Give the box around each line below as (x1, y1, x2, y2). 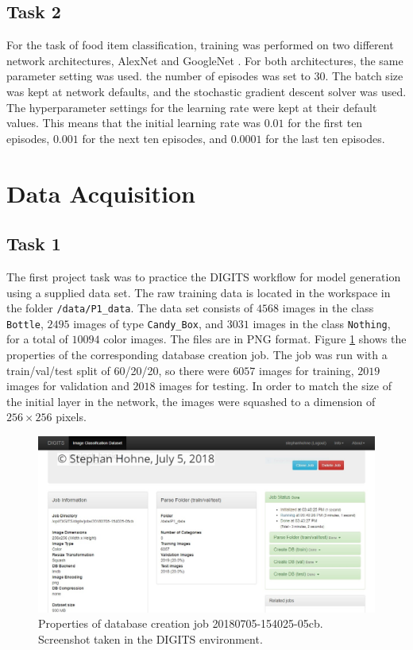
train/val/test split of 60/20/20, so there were (6, 362, 230, 378)
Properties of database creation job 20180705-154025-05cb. (38, 615, 323, 632)
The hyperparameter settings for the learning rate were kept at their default (6, 99, 377, 115)
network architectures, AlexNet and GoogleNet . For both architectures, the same (6, 52, 403, 68)
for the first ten (288, 114, 363, 131)
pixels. (56, 408, 87, 425)
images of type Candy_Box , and (73, 315, 224, 331)
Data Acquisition (6, 176, 195, 209)
